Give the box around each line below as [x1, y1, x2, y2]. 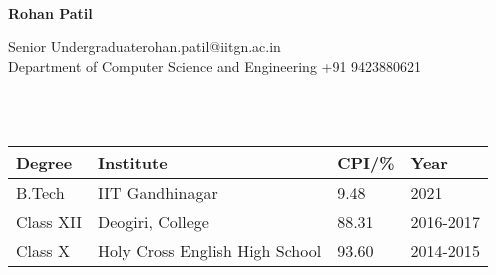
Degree [16, 150, 73, 174]
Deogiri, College [97, 209, 209, 233]
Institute [97, 150, 168, 174]
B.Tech [16, 180, 65, 204]
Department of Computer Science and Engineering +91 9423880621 [8, 55, 422, 76]
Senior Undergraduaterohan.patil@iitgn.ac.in [8, 36, 281, 57]
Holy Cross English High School [97, 238, 322, 262]
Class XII [16, 209, 82, 233]
